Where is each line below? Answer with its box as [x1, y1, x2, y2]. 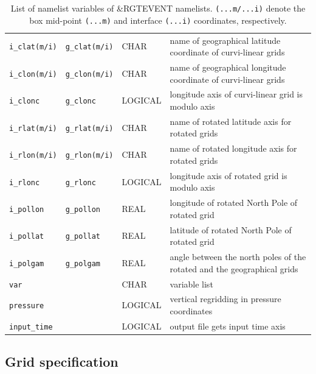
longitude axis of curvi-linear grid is [170, 88, 303, 101]
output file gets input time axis [170, 319, 286, 332]
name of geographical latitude [170, 34, 281, 46]
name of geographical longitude [170, 61, 286, 73]
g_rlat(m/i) [65, 124, 114, 133]
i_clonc [9, 97, 40, 106]
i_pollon [9, 205, 44, 214]
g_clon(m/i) [65, 69, 114, 79]
